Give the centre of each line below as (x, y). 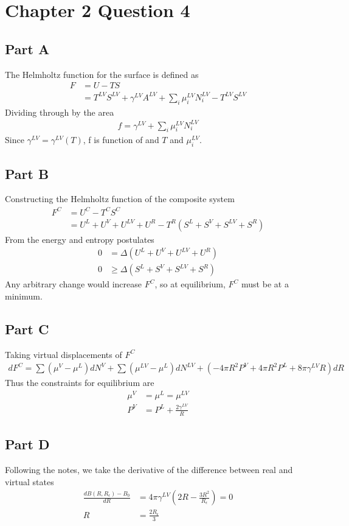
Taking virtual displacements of (64, 354)
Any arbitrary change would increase (74, 284)
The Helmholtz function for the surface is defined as (102, 74)
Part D (27, 444)
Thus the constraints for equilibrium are (80, 383)
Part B (27, 173)
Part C (27, 328)
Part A (27, 48)
